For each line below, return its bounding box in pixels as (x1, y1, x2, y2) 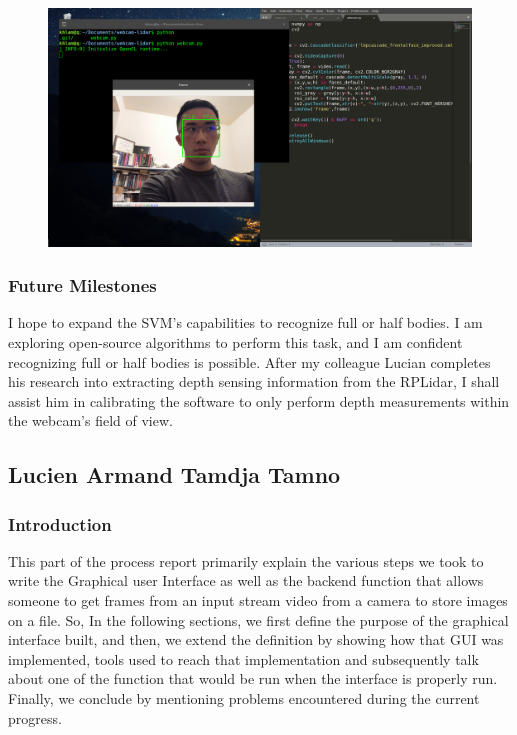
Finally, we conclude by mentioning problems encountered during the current (8, 688, 480, 709)
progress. (8, 707, 62, 728)
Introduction (8, 511, 112, 536)
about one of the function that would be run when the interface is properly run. (8, 668, 498, 689)
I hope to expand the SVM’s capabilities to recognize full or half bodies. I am (8, 312, 483, 333)
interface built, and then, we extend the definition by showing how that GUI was (8, 629, 504, 650)
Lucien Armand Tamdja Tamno (8, 459, 341, 490)
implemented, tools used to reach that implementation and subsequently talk (8, 648, 479, 669)
